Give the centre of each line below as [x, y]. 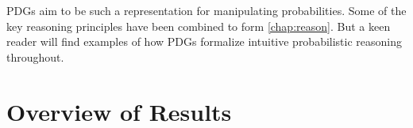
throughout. [35, 56]
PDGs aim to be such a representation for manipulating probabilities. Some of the [206, 10]
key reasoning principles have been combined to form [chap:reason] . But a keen [199, 26]
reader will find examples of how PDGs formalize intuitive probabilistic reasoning [205, 41]
